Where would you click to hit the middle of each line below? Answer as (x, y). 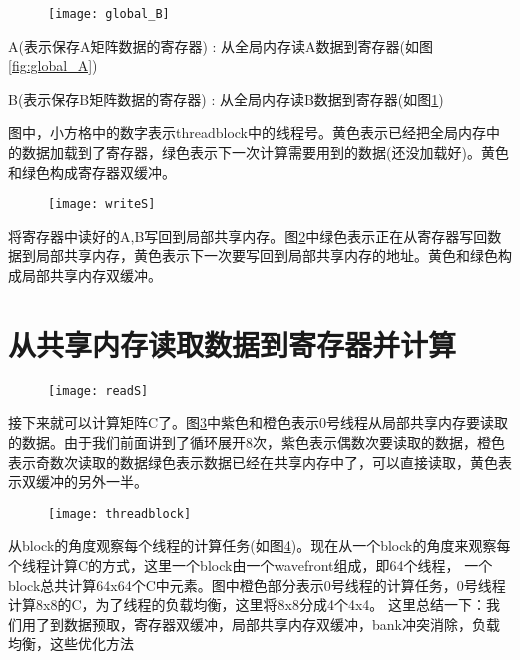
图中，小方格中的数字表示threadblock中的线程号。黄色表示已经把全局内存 (247, 132)
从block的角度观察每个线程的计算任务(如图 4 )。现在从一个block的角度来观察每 (259, 545)
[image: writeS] (102, 204)
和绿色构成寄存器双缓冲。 (92, 171)
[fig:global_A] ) (53, 65)
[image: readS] (98, 390)
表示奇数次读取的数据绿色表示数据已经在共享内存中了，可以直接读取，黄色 (253, 461)
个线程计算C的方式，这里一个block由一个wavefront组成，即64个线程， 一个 (250, 565)
